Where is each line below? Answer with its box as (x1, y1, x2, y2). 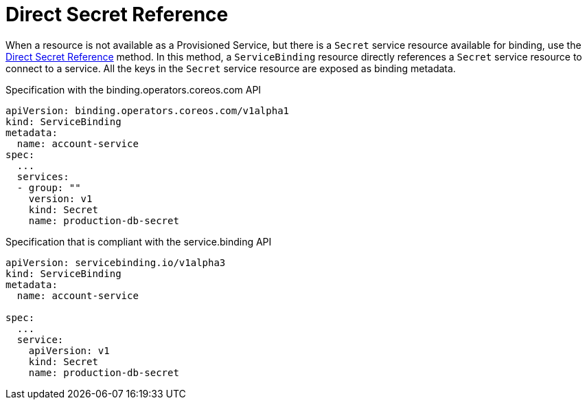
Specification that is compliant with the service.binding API (5, 235, 272, 248)
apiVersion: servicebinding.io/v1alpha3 (5, 256, 226, 268)
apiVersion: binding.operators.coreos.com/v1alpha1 (5, 105, 290, 116)
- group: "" (16, 182, 81, 193)
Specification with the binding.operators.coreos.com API (5, 83, 262, 96)
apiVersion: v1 (28, 344, 110, 356)
